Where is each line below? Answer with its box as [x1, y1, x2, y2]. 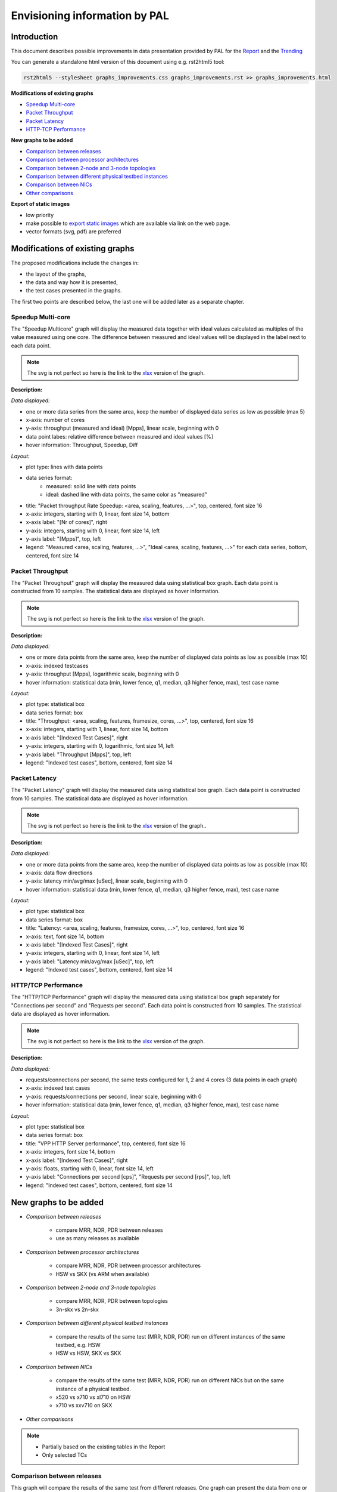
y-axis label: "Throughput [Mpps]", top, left [26, 751, 132, 758]
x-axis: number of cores [26, 417, 85, 424]
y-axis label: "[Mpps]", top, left [26, 535, 101, 542]
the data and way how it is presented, [26, 278, 118, 286]
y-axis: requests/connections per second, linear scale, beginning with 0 [26, 1093, 202, 1100]
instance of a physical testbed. [55, 1385, 131, 1392]
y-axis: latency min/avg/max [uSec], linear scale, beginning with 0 [26, 877, 188, 884]
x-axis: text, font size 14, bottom [26, 933, 105, 940]
